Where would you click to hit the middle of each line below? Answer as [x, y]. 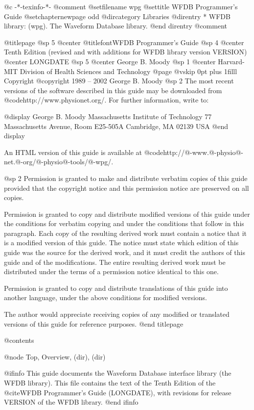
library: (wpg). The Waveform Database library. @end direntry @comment [115, 26]
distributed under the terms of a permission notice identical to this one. [111, 271]
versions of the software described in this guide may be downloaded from [113, 90]
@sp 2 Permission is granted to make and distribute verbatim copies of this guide [126, 178]
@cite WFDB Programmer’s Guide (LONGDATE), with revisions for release [118, 392]
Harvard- [231, 61]
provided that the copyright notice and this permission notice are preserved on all [127, 188]
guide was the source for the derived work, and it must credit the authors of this [125, 252]
